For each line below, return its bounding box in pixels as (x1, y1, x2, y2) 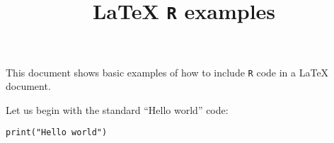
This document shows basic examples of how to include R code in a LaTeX (6, 64, 329, 79)
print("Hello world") (6, 127, 108, 138)
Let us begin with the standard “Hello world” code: (6, 102, 229, 117)
